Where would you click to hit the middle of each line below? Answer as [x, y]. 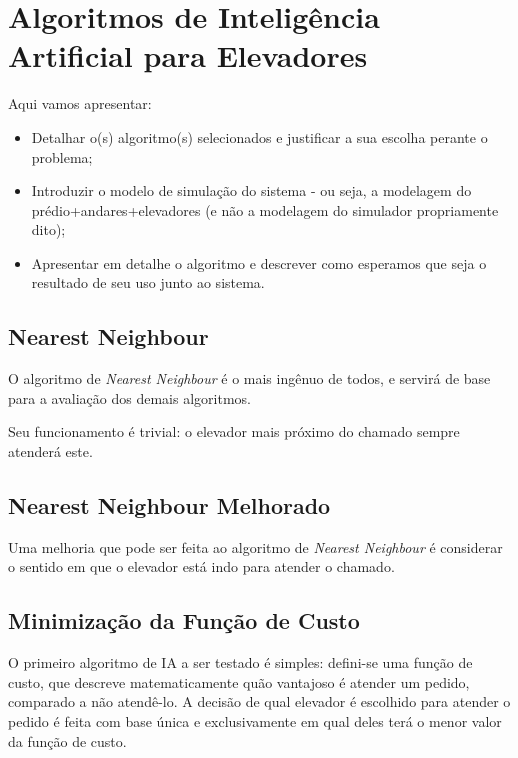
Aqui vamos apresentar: [80, 103]
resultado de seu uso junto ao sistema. [148, 282]
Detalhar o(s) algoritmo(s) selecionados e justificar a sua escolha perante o [259, 136]
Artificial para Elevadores [188, 55]
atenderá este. [50, 451]
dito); [48, 229]
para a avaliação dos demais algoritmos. [129, 397]
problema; [62, 156]
